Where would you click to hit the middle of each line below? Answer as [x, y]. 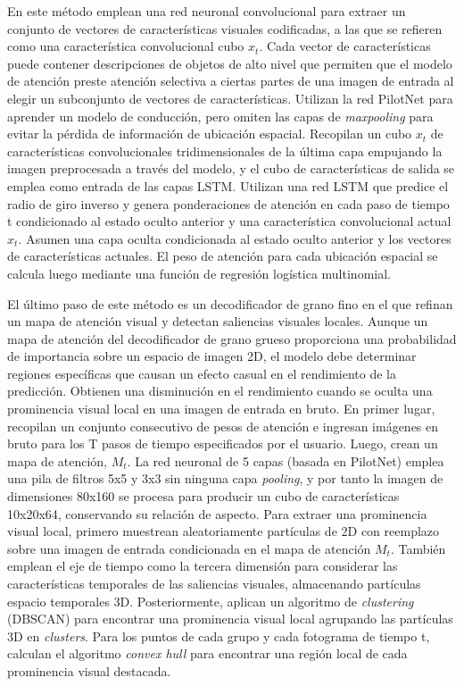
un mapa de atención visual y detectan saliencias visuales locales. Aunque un [218, 321]
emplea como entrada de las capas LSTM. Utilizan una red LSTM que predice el [228, 185]
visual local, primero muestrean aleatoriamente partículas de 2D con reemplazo [224, 531]
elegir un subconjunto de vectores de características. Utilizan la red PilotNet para [230, 98]
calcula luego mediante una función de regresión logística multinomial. [199, 273]
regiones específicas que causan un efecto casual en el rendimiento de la [202, 373]
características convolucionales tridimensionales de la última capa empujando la [225, 151]
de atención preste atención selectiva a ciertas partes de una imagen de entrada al [231, 81]
